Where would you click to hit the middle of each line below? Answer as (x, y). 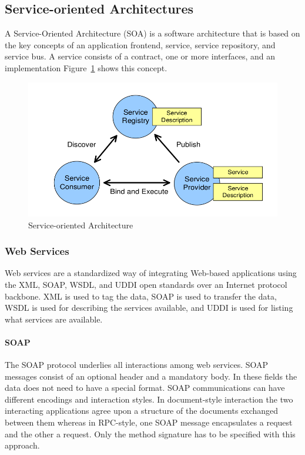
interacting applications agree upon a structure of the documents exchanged (142, 411)
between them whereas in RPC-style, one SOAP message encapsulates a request (149, 422)
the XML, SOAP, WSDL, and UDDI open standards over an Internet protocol (146, 284)
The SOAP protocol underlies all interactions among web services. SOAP (137, 365)
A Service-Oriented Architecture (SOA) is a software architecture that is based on (152, 33)
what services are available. (54, 319)
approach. (22, 445)
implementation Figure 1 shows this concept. (86, 67)
